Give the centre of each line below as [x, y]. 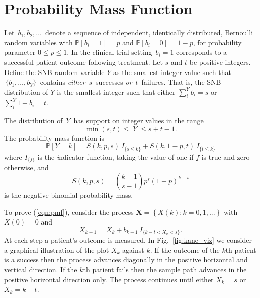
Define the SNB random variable [54, 72]
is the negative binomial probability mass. [69, 195]
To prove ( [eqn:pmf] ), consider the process [69, 212]
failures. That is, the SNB [181, 82]
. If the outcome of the [185, 249]
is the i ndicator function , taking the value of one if [115, 156]
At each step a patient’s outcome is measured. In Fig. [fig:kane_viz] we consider [128, 240]
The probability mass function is [54, 138]
